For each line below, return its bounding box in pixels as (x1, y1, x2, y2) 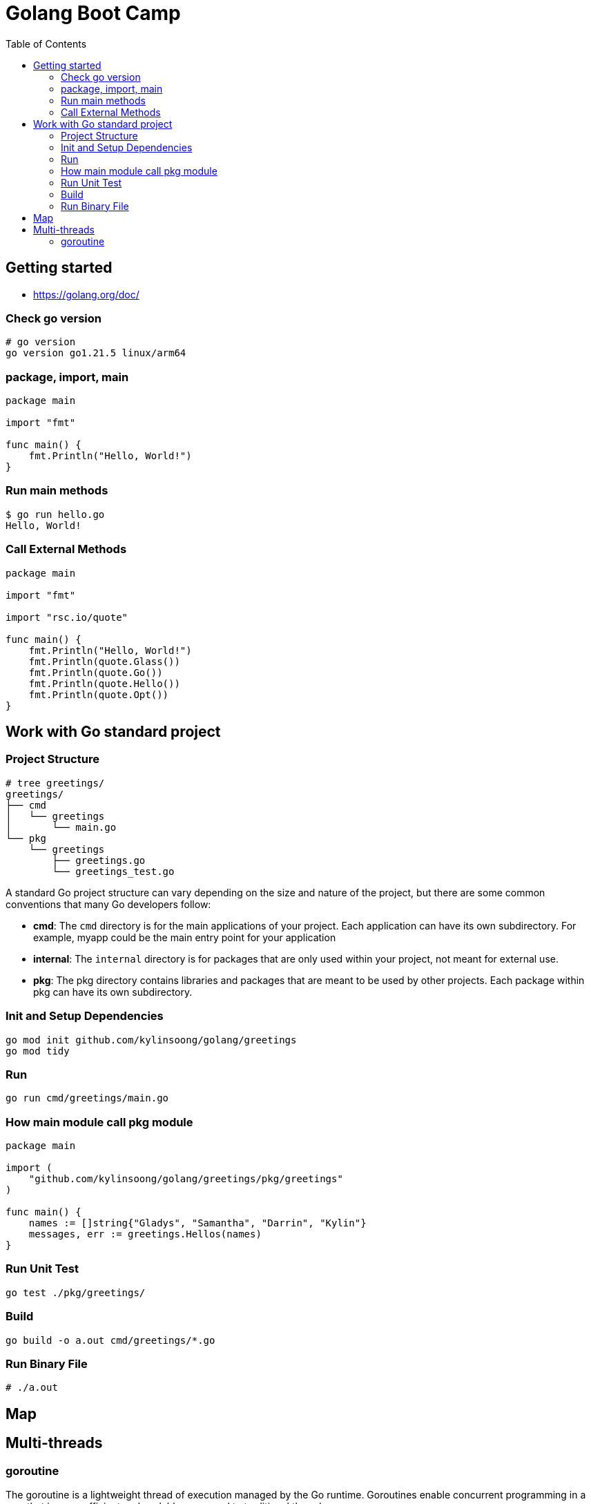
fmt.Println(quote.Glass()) (28, 655, 180, 667)
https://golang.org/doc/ (33, 288, 139, 300)
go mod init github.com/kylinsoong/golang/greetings (6, 1034, 297, 1045)
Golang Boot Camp (6, 1, 181, 25)
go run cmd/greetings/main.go (6, 1092, 169, 1104)
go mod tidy (6, 1045, 70, 1057)
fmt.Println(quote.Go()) (28, 666, 163, 678)
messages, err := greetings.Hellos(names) (28, 1228, 262, 1240)
